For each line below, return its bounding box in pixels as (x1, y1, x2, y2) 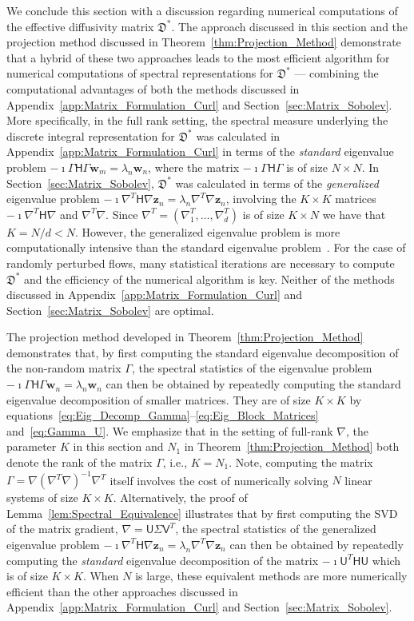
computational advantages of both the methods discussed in (6, 80, 300, 97)
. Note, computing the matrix (229, 454, 373, 471)
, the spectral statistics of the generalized (175, 520, 376, 537)
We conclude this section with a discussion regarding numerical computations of (6, 2, 398, 18)
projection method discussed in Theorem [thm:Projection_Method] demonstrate (6, 34, 401, 50)
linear (344, 472, 372, 488)
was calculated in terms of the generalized (175, 174, 379, 191)
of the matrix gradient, (6, 520, 118, 537)
